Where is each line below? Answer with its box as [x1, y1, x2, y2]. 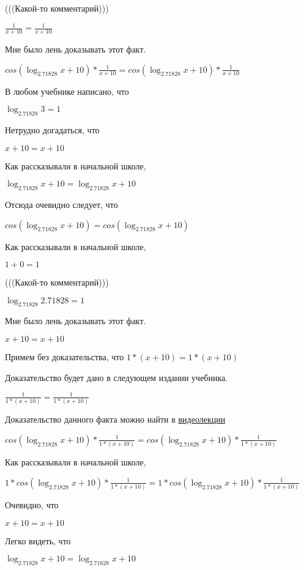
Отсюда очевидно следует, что [5, 198, 118, 210]
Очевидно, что [5, 498, 59, 511]
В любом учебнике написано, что [5, 84, 129, 97]
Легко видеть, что [5, 534, 71, 547]
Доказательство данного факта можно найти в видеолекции [5, 413, 226, 426]
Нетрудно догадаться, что [5, 123, 100, 136]
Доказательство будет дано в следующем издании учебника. [5, 371, 228, 383]
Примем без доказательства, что [5, 350, 124, 363]
